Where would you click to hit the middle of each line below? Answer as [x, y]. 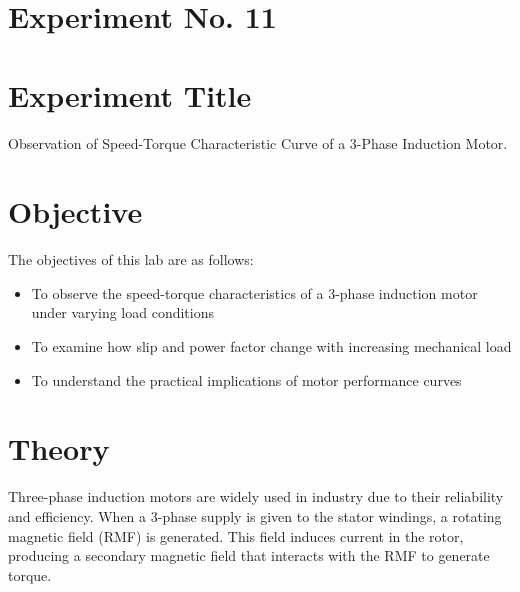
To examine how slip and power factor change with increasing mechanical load [271, 346]
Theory [59, 448]
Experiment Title [130, 94]
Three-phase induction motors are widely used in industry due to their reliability [256, 496]
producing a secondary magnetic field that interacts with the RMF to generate [249, 555]
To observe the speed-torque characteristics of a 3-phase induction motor [254, 292]
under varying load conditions [122, 312]
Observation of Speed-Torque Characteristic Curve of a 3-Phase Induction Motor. [258, 142]
